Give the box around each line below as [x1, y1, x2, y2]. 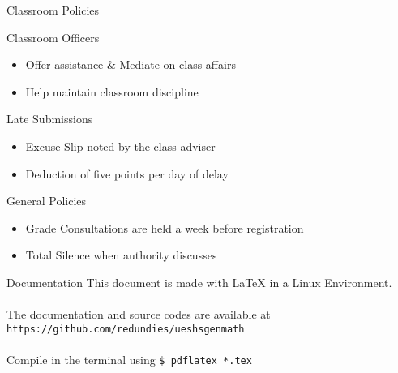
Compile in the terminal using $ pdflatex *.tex [6, 350, 252, 367]
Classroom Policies [6, 2, 100, 18]
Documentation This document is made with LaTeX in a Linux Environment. [6, 273, 392, 290]
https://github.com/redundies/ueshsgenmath [6, 323, 245, 335]
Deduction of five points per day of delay [25, 165, 229, 182]
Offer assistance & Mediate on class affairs [25, 56, 236, 73]
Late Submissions [6, 110, 93, 127]
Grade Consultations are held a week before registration [25, 219, 304, 236]
